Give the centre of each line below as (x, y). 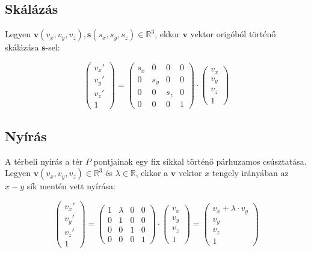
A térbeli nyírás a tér (44, 161)
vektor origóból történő (233, 34)
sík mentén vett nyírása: (71, 186)
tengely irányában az (250, 173)
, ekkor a (152, 173)
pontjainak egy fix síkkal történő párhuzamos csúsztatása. (200, 161)
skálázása (22, 47)
